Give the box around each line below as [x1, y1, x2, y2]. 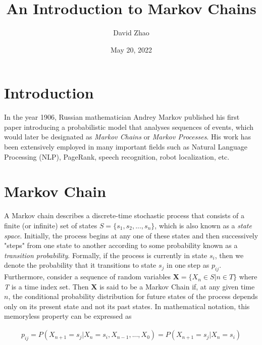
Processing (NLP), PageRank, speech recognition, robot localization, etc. [4, 151, 230, 162]
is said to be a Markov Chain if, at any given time [99, 281, 255, 291]
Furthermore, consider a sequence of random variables [4, 271, 171, 282]
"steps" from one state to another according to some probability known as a [4, 240, 238, 251]
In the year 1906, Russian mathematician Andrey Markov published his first [4, 112, 240, 122]
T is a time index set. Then [4, 281, 89, 291]
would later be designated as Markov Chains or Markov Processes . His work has [4, 131, 251, 142]
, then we [215, 250, 244, 260]
